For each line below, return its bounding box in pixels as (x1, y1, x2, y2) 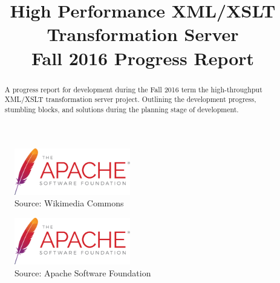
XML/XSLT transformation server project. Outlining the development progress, (4, 94, 256, 104)
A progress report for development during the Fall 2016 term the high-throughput (4, 84, 262, 94)
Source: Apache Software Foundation (15, 266, 151, 279)
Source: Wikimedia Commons (15, 197, 124, 209)
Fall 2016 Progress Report (31, 45, 255, 70)
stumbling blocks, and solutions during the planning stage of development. (4, 104, 239, 114)
